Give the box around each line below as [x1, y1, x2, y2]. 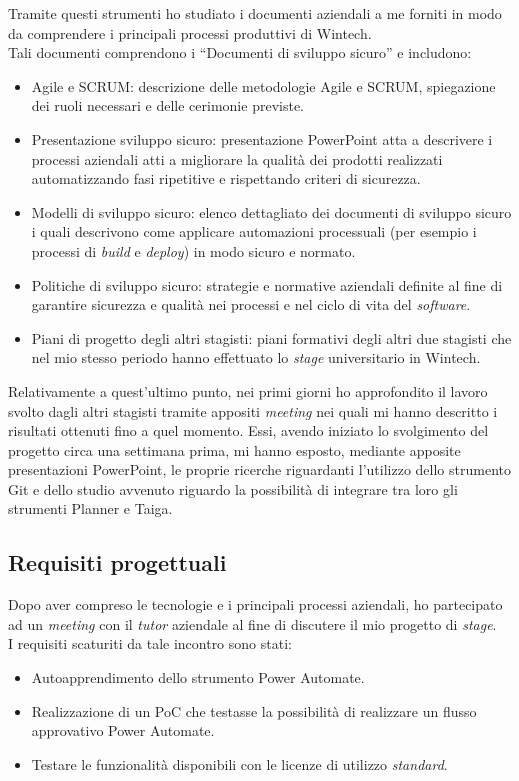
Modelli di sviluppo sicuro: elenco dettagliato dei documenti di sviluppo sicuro [31, 201, 512, 222]
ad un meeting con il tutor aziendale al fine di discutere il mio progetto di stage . [8, 613, 497, 634]
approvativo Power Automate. [31, 720, 215, 741]
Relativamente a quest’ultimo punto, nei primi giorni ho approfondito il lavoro [8, 380, 488, 401]
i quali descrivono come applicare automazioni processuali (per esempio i [31, 221, 477, 242]
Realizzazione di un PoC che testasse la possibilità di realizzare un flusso [31, 700, 477, 721]
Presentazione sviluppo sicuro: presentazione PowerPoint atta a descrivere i [31, 128, 493, 149]
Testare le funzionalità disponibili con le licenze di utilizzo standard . [31, 753, 448, 774]
